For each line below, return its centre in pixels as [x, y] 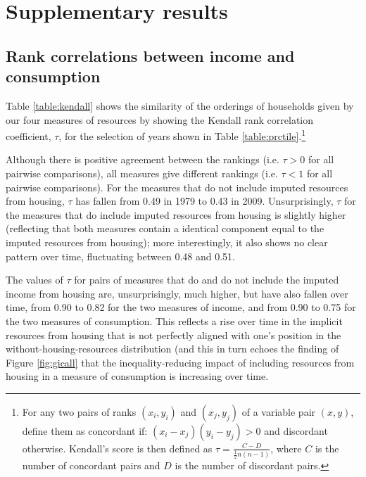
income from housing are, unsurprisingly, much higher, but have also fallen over [177, 293]
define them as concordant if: [85, 430]
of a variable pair [279, 411]
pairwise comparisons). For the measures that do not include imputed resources [177, 187]
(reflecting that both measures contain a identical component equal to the [165, 228]
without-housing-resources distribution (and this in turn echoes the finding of [172, 349]
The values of [34, 280]
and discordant [296, 430]
